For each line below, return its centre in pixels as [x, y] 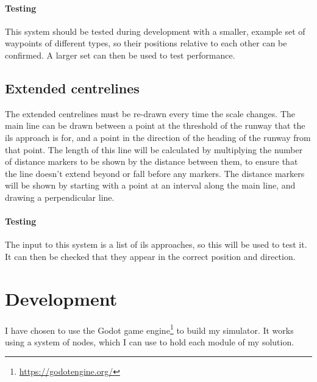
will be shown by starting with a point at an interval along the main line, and [150, 185]
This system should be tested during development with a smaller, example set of [155, 31]
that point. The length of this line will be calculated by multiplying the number [154, 149]
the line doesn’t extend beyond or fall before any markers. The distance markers [155, 173]
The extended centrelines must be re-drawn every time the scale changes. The [150, 113]
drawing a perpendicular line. [60, 197]
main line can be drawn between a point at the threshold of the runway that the [155, 125]
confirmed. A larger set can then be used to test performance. [120, 55]
